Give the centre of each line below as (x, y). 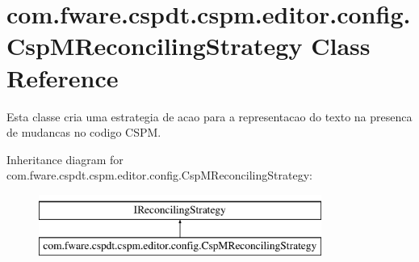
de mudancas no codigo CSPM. (84, 132)
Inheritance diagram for (65, 159)
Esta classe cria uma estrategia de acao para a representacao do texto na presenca (209, 116)
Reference (63, 77)
